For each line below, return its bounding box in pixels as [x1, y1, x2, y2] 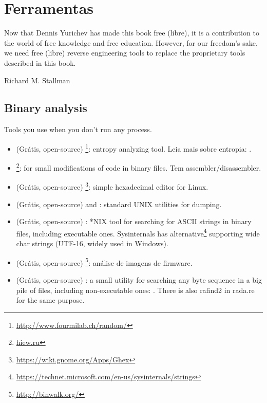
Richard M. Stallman [4, 75, 70, 85]
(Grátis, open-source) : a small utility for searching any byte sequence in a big [16, 274, 262, 285]
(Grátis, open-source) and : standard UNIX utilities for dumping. [16, 198, 222, 209]
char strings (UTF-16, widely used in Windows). [16, 238, 168, 249]
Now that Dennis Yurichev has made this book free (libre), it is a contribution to [4, 27, 259, 38]
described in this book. [4, 57, 76, 68]
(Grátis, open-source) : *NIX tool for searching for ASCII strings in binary [16, 216, 252, 227]
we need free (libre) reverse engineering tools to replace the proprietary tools [4, 47, 245, 58]
